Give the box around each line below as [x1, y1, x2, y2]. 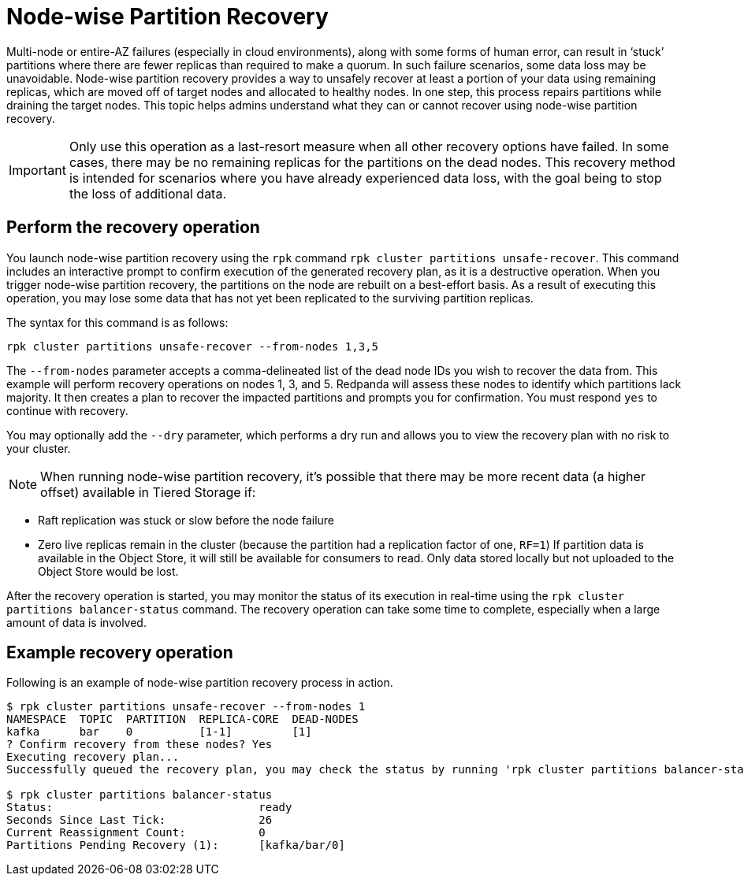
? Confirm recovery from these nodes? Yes [6, 738, 273, 751]
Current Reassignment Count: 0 [6, 826, 266, 839]
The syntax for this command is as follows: [6, 315, 229, 329]
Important [9, 161, 66, 178]
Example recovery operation [6, 643, 233, 663]
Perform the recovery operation [6, 217, 260, 238]
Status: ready [6, 801, 292, 814]
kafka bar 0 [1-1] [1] [6, 725, 312, 739]
